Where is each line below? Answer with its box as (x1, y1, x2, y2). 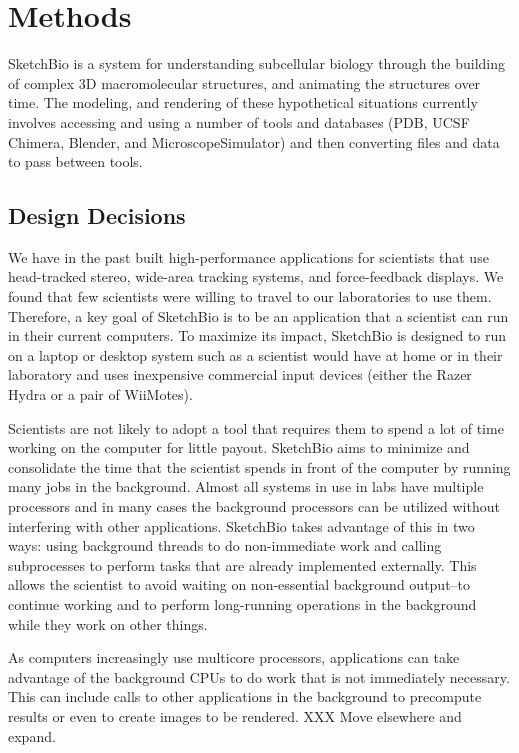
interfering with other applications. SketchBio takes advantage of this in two (8, 515, 475, 536)
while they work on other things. (8, 613, 208, 634)
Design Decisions (8, 200, 186, 231)
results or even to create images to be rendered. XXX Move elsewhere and (8, 705, 462, 726)
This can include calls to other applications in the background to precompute (8, 686, 482, 707)
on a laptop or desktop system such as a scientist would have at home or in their (8, 344, 503, 365)
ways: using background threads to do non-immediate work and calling (8, 535, 442, 556)
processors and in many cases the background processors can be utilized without (8, 496, 500, 517)
